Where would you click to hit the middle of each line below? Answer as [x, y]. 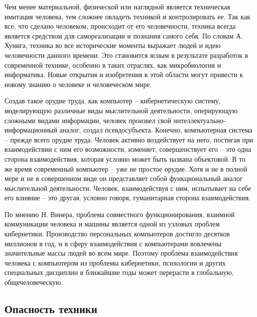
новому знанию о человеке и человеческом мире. [78, 84]
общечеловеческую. [34, 282]
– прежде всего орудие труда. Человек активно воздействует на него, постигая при [129, 139]
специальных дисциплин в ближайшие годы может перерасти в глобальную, [119, 272]
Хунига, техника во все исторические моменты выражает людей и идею [113, 45]
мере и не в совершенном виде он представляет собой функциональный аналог [124, 178]
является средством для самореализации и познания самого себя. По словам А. [124, 35]
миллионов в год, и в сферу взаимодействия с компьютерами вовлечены [113, 243]
